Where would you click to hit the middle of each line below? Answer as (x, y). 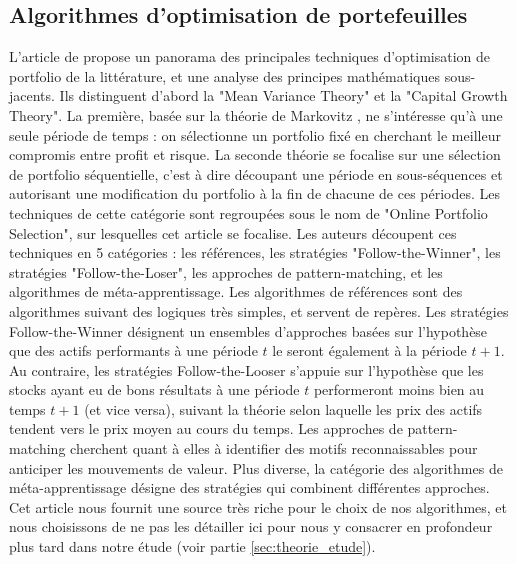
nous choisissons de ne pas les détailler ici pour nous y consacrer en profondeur (251, 526)
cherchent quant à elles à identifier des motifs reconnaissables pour (274, 448)
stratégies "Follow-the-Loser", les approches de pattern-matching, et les (226, 271)
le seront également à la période (369, 350)
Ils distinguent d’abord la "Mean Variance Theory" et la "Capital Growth (283, 95)
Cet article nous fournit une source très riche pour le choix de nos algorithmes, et (258, 506)
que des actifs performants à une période (133, 350)
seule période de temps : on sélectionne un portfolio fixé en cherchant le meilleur (255, 134)
